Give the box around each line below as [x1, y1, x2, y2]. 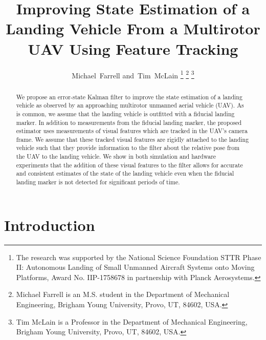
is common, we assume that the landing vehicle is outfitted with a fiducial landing [16, 109, 235, 118]
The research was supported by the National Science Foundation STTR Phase [16, 251, 261, 262]
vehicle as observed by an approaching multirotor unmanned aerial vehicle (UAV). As [16, 101, 244, 110]
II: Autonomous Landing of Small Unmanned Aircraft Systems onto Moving [16, 262, 255, 272]
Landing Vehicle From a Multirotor [6, 18, 260, 39]
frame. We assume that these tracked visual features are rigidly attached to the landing [16, 135, 249, 143]
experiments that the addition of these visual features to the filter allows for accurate [16, 160, 243, 169]
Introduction [4, 214, 95, 235]
